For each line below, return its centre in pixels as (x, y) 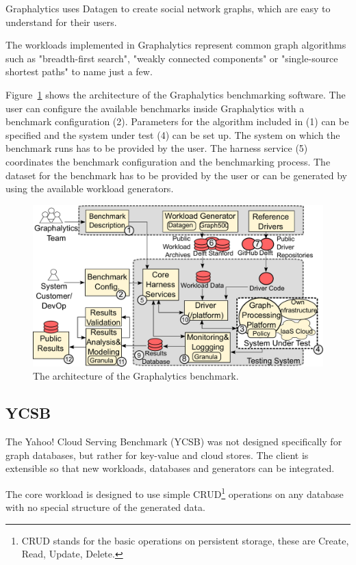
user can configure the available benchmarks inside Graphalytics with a (155, 108)
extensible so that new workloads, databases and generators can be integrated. (170, 468)
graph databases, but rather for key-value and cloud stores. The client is (157, 455)
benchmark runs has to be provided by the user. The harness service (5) (157, 148)
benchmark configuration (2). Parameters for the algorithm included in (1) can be (177, 121)
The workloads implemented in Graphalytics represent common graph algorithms (176, 45)
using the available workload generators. (90, 188)
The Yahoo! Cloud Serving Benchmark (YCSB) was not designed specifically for (174, 442)
